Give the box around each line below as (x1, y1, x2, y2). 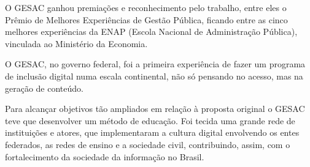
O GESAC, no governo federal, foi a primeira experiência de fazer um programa (5, 58, 306, 70)
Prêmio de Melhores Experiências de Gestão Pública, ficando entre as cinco (5, 13, 288, 26)
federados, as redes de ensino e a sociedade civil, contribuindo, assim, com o (5, 138, 290, 150)
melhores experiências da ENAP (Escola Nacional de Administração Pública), (5, 25, 298, 38)
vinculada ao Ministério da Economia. (5, 37, 148, 50)
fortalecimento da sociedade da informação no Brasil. (5, 150, 204, 163)
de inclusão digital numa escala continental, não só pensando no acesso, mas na (5, 69, 303, 82)
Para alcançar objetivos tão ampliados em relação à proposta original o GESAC (5, 102, 305, 115)
